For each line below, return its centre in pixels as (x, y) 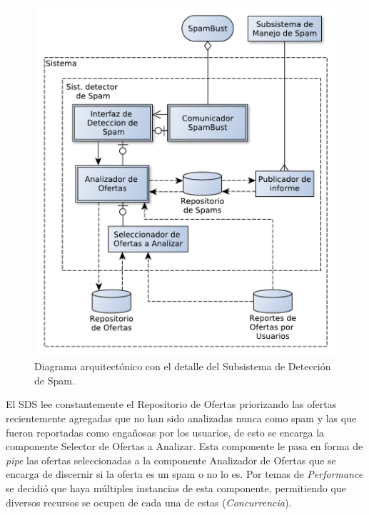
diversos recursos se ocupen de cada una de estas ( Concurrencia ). (149, 502)
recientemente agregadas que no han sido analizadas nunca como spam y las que (181, 418)
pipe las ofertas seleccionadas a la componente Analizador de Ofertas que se (171, 460)
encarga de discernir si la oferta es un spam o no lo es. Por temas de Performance (184, 474)
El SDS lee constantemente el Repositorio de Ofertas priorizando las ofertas (171, 404)
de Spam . (55, 380)
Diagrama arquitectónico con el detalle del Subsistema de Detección (183, 366)
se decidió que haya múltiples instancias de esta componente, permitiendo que (176, 488)
